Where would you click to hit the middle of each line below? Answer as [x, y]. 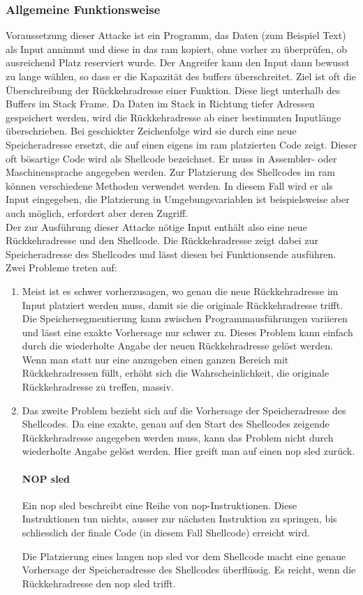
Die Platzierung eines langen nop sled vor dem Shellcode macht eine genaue [184, 556]
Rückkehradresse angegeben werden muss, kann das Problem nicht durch [178, 437]
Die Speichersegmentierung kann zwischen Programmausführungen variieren [185, 318]
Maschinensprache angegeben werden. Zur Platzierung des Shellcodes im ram [171, 172]
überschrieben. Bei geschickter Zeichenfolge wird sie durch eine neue [151, 131]
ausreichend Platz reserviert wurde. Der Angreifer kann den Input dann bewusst [178, 62]
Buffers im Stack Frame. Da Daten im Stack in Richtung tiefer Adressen [160, 104]
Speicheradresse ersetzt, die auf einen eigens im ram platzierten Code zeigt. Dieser [181, 144]
